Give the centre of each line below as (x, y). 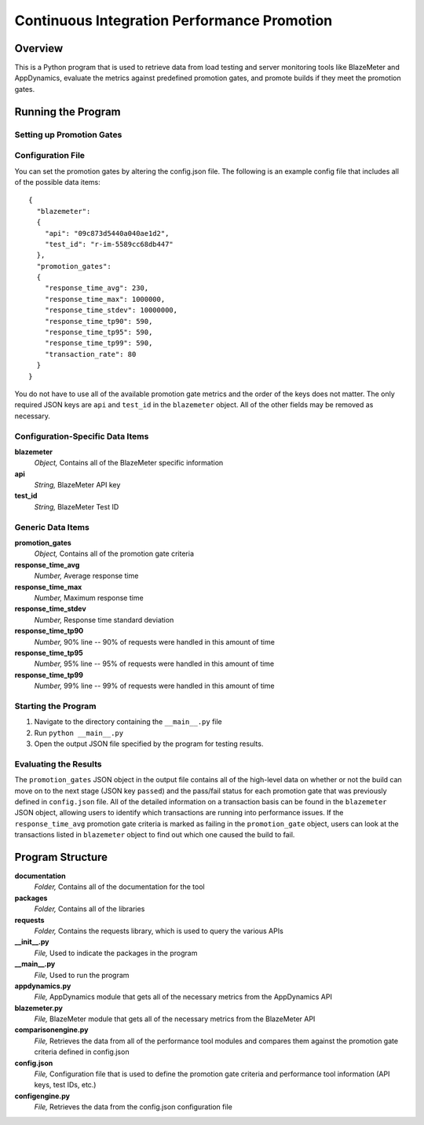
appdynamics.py (43, 986)
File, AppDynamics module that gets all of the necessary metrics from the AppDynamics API (183, 997)
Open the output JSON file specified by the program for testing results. (149, 744)
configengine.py (42, 1096)
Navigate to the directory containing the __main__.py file (128, 722)
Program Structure (61, 857)
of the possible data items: (58, 182)
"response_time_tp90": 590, (99, 321)
